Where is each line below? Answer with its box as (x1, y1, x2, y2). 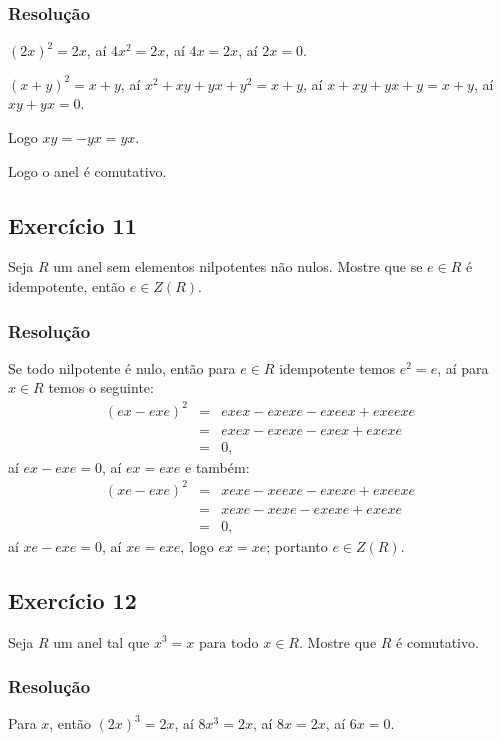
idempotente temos (279, 357, 396, 378)
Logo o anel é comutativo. (8, 160, 167, 181)
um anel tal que (53, 631, 150, 652)
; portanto (266, 535, 328, 556)
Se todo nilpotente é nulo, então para (8, 357, 236, 378)
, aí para (437, 357, 489, 378)
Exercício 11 (8, 209, 137, 240)
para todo (199, 631, 259, 652)
